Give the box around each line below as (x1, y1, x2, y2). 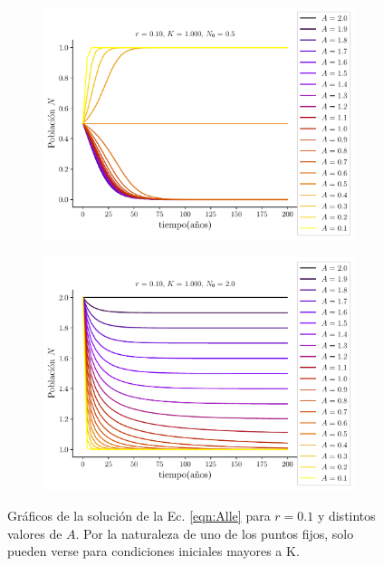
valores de (7, 523, 62, 542)
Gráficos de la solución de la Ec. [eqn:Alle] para (7, 505, 271, 524)
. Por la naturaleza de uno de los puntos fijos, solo (75, 523, 354, 542)
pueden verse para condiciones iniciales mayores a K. (7, 542, 300, 561)
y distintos (317, 505, 376, 524)
